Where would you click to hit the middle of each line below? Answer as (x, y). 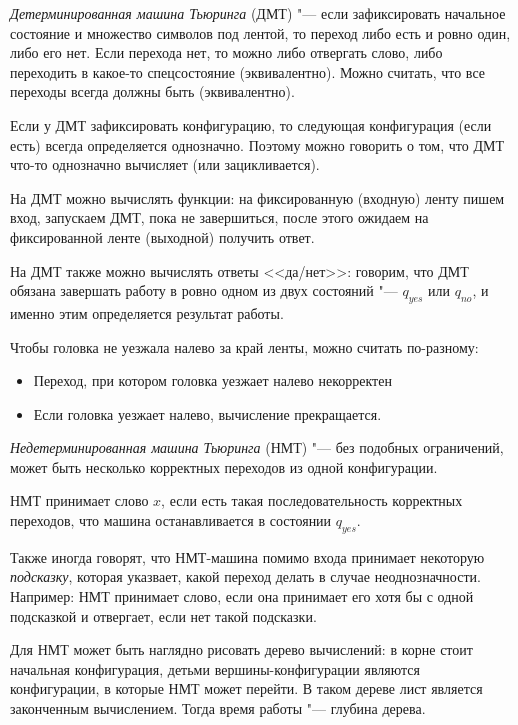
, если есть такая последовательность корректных (312, 500)
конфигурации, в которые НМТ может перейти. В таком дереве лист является (246, 688)
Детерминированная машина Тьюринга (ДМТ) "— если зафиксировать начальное (258, 13)
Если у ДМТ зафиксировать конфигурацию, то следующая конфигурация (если (251, 124)
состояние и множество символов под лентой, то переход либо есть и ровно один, (260, 32)
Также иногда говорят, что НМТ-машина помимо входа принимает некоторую (247, 556)
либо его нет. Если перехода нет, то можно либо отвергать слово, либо (226, 52)
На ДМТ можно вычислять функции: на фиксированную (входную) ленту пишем (257, 197)
